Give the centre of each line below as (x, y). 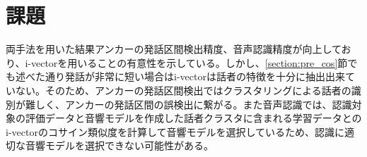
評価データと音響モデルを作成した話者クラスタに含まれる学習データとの (193, 118)
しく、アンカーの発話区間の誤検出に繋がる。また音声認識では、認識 (193, 104)
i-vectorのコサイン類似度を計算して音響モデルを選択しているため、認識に (175, 131)
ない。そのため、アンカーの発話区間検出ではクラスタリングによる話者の (183, 90)
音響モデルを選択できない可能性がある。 (119, 145)
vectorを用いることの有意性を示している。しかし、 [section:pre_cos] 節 (189, 62)
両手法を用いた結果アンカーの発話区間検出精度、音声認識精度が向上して (174, 49)
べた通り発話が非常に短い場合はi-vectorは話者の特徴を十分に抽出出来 (185, 76)
